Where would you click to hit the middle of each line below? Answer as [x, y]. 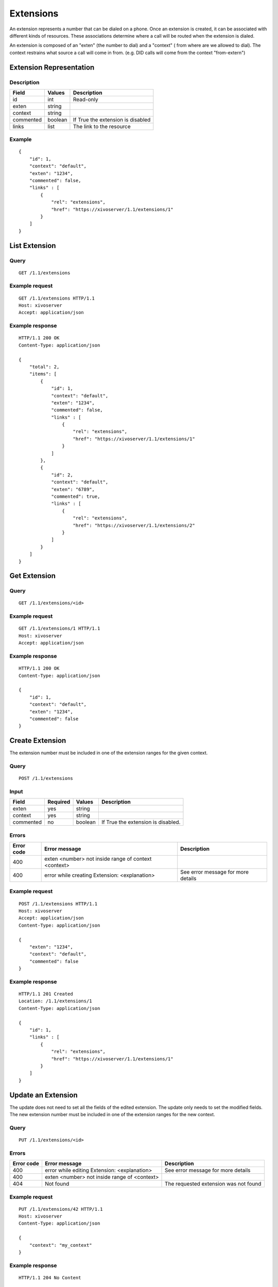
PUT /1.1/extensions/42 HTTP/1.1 [61, 1209]
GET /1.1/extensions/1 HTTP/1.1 [59, 629]
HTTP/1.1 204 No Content [50, 1277]
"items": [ [43, 374]
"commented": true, [76, 496]
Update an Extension [44, 1095]
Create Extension [38, 741]
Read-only [85, 99]
